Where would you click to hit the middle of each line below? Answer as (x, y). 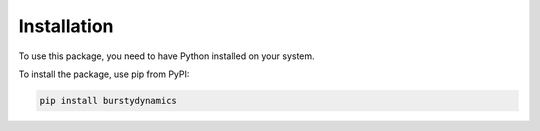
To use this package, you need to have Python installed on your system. (166, 56)
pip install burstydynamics (108, 100)
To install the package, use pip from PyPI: (104, 74)
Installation (66, 26)
